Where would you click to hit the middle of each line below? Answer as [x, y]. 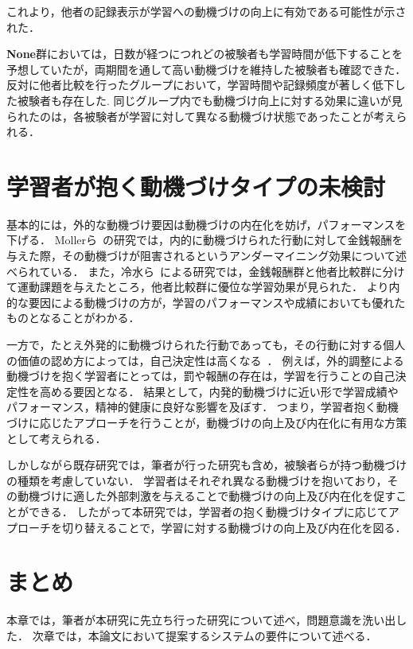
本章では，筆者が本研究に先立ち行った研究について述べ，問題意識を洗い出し [207, 620]
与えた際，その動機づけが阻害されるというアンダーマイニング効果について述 [207, 256]
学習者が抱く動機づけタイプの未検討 [196, 186]
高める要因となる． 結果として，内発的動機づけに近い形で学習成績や [219, 391]
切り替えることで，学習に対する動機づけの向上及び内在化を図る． [234, 527]
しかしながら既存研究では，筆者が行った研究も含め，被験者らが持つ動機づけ [207, 465]
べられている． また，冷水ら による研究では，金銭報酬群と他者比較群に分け [206, 271]
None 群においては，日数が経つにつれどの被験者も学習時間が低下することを [205, 54]
